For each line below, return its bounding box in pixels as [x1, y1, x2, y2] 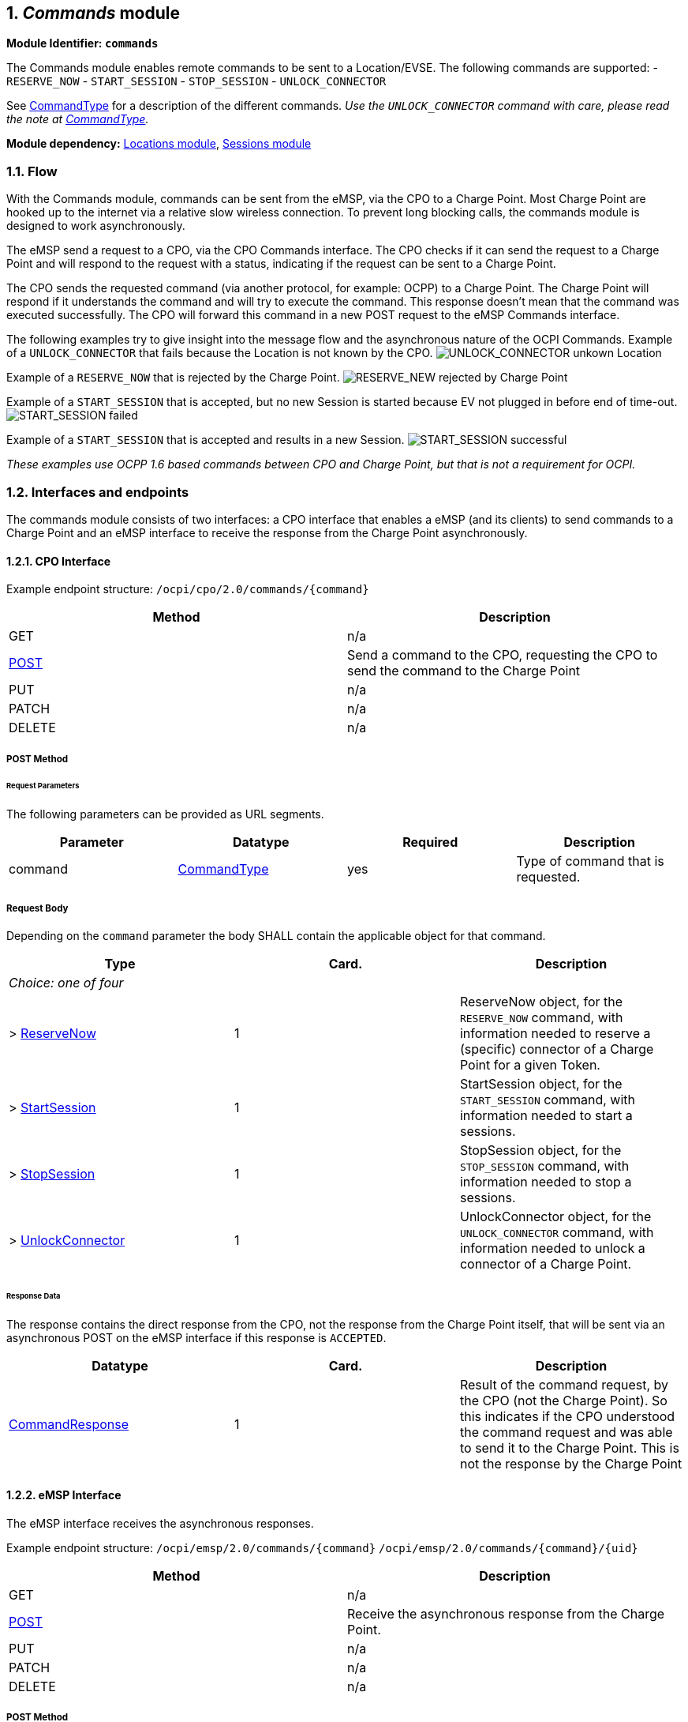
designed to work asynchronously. [6, 219, 185, 233]
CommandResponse [9, 1416, 129, 1432]
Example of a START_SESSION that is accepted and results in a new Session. [6, 433, 405, 447]
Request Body [6, 902, 69, 914]
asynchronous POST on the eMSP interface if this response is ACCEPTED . [6, 1330, 387, 1344]
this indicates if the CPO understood [459, 1408, 675, 1424]
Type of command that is [516, 853, 664, 870]
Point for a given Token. [459, 1057, 600, 1073]
